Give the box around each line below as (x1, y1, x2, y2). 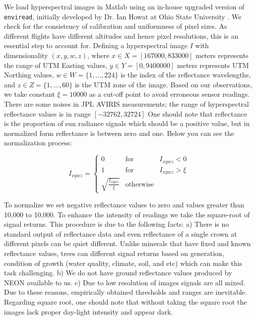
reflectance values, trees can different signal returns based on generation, (4, 248, 224, 258)
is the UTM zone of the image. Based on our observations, (74, 79, 253, 89)
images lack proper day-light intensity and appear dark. (4, 306, 173, 317)
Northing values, (4, 69, 54, 80)
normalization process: (4, 137, 72, 148)
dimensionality (4, 50, 48, 61)
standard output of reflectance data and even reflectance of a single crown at (4, 228, 237, 239)
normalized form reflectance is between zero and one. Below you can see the (4, 128, 234, 138)
